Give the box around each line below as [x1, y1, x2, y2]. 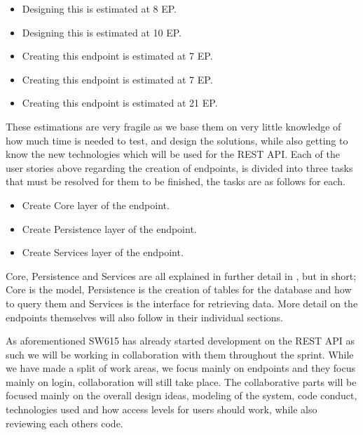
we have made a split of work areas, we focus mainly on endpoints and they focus [6, 361, 355, 375]
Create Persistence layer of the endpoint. [22, 221, 197, 236]
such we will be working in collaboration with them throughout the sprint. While [6, 347, 354, 361]
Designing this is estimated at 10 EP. [22, 25, 182, 39]
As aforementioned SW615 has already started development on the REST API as [6, 333, 355, 348]
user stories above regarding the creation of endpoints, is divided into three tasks [6, 160, 353, 175]
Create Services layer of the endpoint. [22, 245, 184, 260]
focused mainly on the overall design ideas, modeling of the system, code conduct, [6, 388, 357, 403]
